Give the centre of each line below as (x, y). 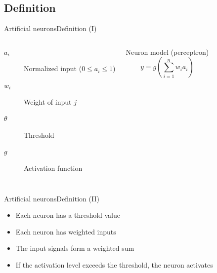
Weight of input (48, 101)
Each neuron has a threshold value (68, 215)
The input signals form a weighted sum (75, 248)
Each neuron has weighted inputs (66, 231)
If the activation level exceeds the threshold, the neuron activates (114, 264)
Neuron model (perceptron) (167, 52)
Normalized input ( (53, 68)
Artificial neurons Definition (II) (52, 198)
